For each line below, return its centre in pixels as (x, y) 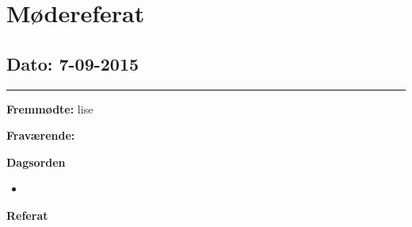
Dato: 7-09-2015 (73, 63)
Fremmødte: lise (50, 108)
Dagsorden (36, 162)
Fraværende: (41, 135)
